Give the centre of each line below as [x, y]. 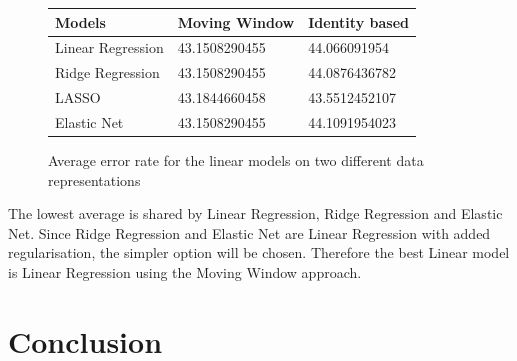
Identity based [358, 21]
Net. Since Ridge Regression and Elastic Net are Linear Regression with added [249, 232]
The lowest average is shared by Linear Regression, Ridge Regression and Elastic [255, 213]
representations [94, 179]
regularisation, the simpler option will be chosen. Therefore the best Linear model [259, 252]
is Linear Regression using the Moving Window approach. [185, 271]
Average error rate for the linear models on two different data [236, 159]
